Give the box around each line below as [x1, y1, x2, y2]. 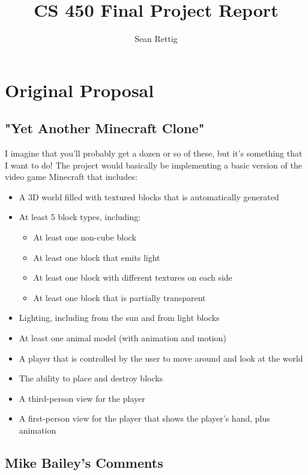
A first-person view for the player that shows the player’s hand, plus [19, 412, 270, 425]
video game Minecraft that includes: [5, 170, 137, 183]
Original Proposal [5, 77, 154, 102]
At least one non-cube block [33, 231, 136, 243]
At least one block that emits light [33, 251, 160, 263]
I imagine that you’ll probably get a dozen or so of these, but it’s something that [5, 147, 303, 160]
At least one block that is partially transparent [33, 291, 206, 303]
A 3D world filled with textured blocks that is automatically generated [19, 190, 279, 203]
